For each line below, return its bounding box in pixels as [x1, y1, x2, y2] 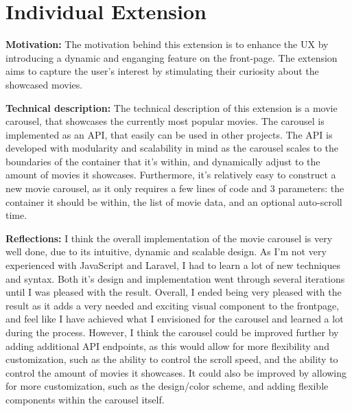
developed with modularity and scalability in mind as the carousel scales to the [5, 141, 339, 155]
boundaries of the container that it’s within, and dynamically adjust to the [5, 154, 320, 168]
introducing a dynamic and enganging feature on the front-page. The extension [5, 50, 338, 64]
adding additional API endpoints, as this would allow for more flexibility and [5, 338, 329, 353]
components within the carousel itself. [5, 392, 165, 406]
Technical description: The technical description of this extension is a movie [5, 100, 338, 115]
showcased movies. [5, 77, 83, 91]
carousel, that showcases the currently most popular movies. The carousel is [5, 114, 325, 128]
